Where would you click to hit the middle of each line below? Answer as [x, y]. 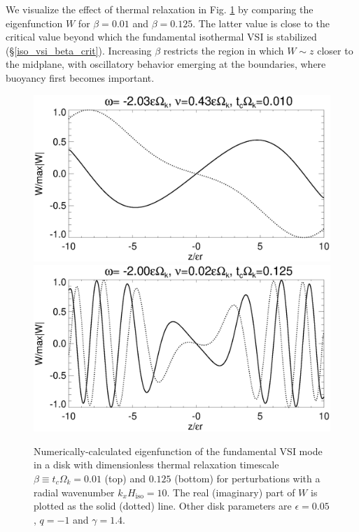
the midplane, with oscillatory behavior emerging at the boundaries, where [166, 64]
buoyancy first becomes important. [80, 77]
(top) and [125, 478]
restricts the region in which [224, 50]
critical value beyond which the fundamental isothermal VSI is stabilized [161, 37]
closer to [335, 50]
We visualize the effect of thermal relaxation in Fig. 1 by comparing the [160, 9]
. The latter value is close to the [261, 23]
